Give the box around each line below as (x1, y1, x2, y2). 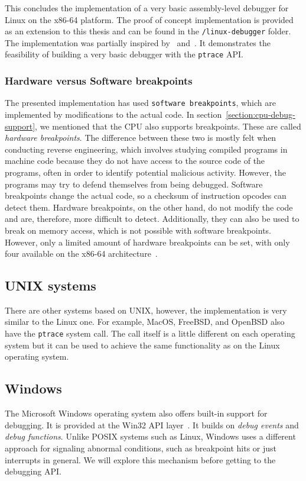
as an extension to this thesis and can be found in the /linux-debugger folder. (5, 25, 291, 37)
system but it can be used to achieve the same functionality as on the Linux (5, 338, 280, 351)
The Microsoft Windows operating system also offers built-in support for (5, 407, 268, 419)
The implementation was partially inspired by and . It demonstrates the (5, 36, 271, 49)
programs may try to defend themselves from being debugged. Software (5, 177, 263, 190)
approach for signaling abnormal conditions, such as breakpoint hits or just (5, 441, 276, 454)
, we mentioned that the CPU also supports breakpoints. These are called (35, 120, 301, 132)
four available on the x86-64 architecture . (5, 247, 158, 260)
